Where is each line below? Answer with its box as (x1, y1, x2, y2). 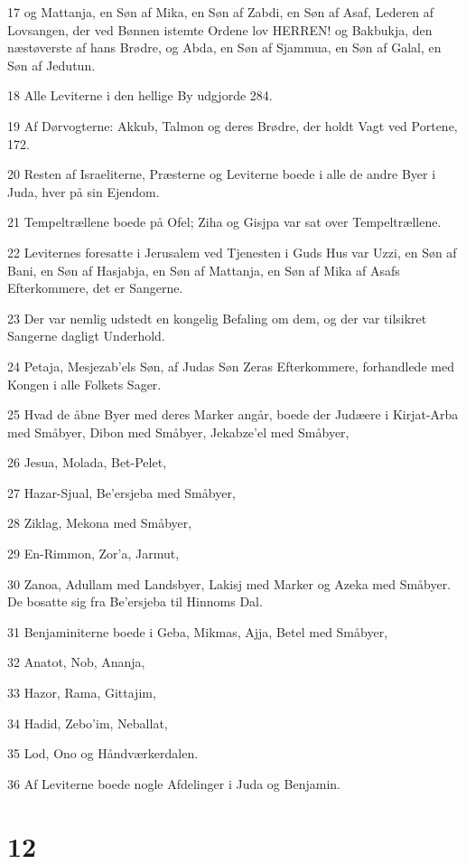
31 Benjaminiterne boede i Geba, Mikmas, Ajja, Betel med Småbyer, (7, 622, 388, 641)
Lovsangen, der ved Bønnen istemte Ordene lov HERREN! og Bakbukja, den (7, 20, 433, 39)
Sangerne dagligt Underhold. (7, 326, 165, 345)
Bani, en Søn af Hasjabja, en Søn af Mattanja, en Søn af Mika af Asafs (7, 260, 400, 279)
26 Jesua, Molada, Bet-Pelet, (7, 453, 167, 472)
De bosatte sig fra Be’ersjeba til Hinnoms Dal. (7, 592, 263, 611)
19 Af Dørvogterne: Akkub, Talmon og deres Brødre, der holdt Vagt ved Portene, (7, 116, 458, 135)
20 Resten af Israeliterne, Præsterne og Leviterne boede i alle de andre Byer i (7, 164, 436, 183)
